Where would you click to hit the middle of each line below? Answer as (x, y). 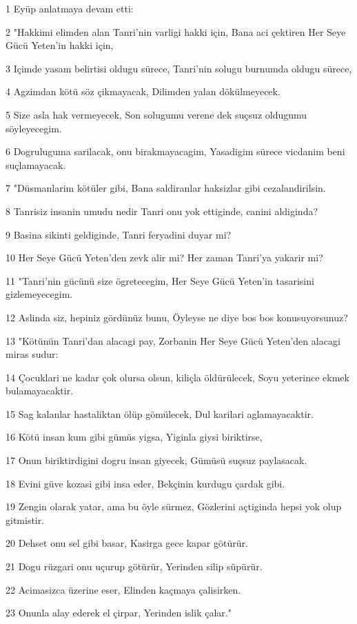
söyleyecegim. (34, 128)
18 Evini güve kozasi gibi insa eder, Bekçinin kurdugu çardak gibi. (145, 483)
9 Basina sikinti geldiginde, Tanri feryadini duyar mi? (119, 234)
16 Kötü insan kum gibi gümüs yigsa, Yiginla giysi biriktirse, (134, 437)
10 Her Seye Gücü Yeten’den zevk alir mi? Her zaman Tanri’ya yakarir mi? (164, 258)
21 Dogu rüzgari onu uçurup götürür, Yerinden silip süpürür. (134, 566)
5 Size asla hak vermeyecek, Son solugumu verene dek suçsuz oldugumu (156, 114)
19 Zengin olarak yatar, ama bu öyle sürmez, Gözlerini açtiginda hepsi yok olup (174, 506)
